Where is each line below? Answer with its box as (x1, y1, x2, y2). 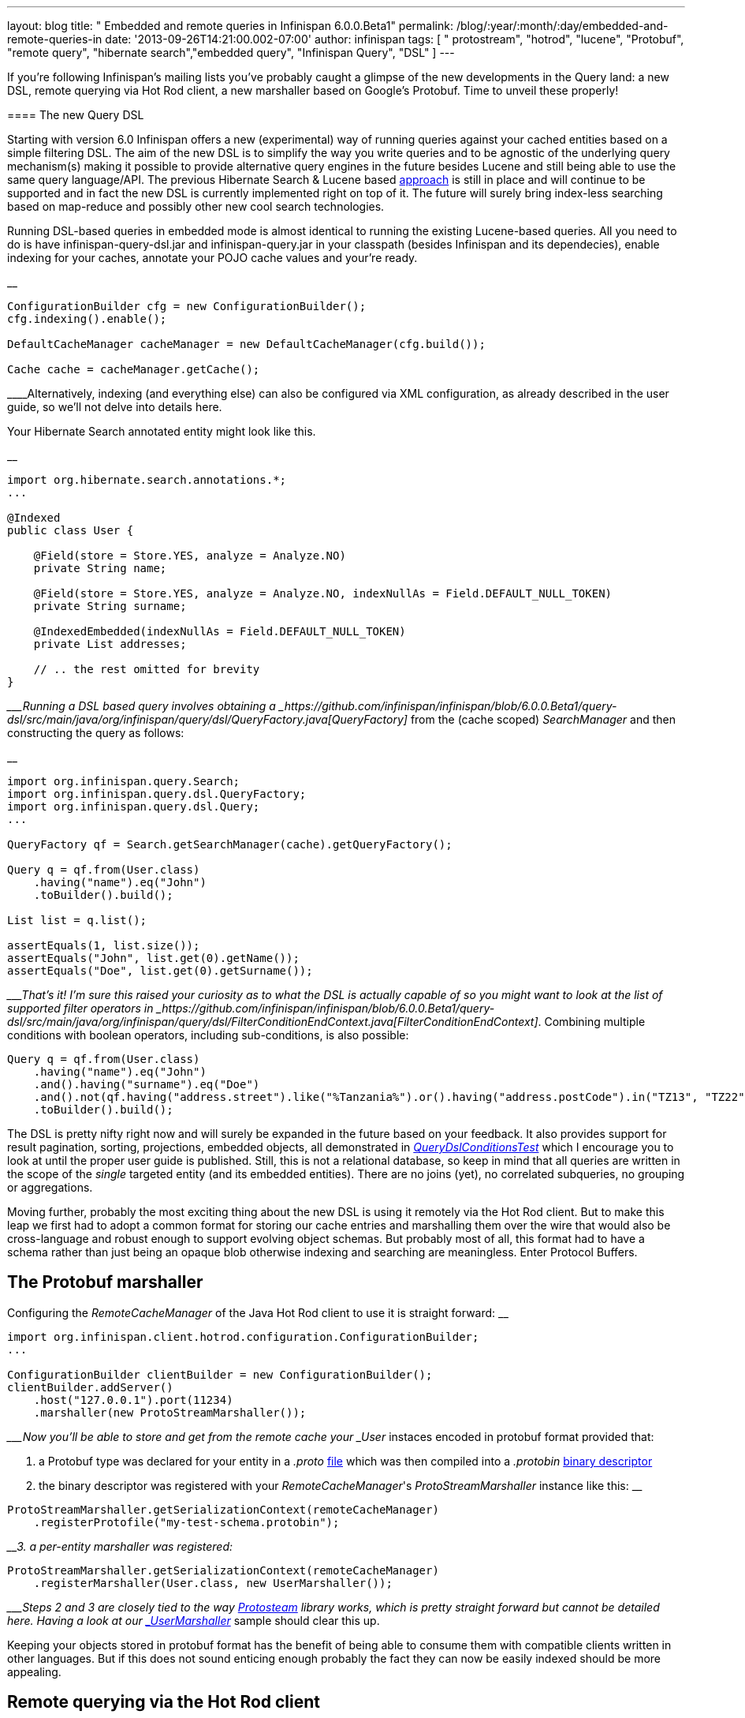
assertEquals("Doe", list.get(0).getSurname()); (7, 964, 313, 977)
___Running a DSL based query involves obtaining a (7, 699, 276, 713)
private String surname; (33, 600, 187, 612)
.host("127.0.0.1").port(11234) (33, 1393, 233, 1406)
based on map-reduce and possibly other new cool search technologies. (7, 200, 385, 213)
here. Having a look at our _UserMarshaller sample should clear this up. (7, 1613, 380, 1627)
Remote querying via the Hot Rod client (7, 1692, 321, 1712)
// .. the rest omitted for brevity (33, 663, 260, 676)
